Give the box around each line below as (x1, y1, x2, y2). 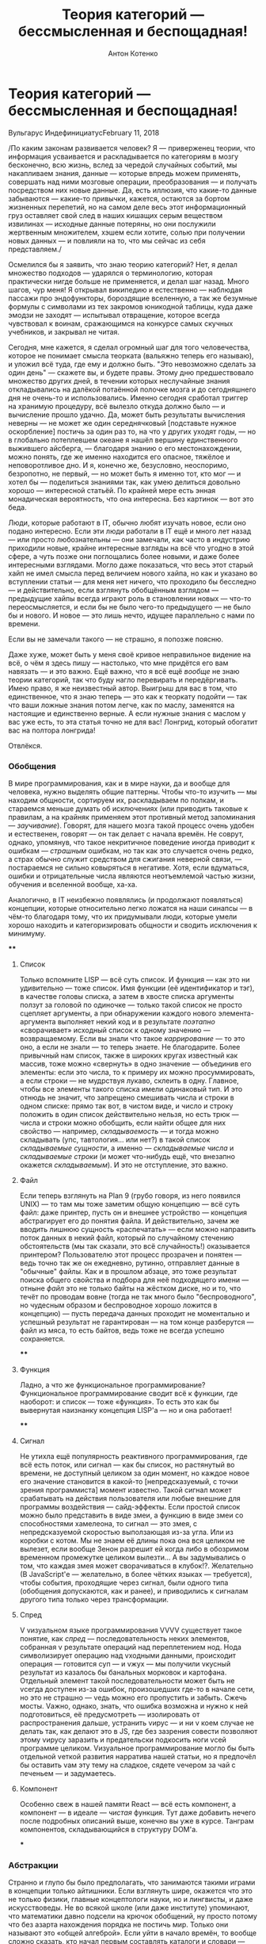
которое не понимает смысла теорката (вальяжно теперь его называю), (8, 350, 255, 360)
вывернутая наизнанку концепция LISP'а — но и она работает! (19, 1405, 232, 1414)
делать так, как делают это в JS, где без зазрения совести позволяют (19, 1726, 258, 1735)
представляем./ (8, 244, 62, 254)
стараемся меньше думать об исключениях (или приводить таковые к (8, 803, 249, 813)
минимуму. (8, 928, 46, 938)
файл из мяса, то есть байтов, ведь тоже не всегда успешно (19, 1326, 225, 1335)
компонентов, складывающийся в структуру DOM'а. (19, 1824, 198, 1834)
